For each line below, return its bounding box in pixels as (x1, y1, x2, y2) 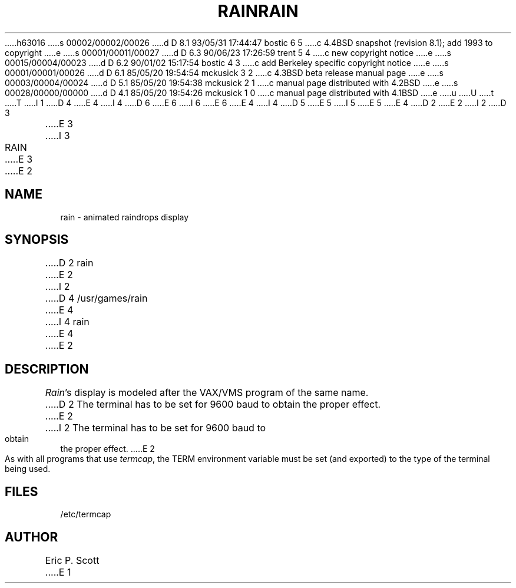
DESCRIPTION (5, 361, 89, 376)
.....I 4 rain (45, 316, 90, 328)
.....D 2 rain (45, 257, 94, 269)
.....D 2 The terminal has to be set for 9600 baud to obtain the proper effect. (45, 398, 381, 411)
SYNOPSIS (5, 232, 69, 247)
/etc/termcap (60, 509, 111, 520)
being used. (5, 464, 51, 474)
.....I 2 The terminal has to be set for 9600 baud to (45, 422, 266, 434)
